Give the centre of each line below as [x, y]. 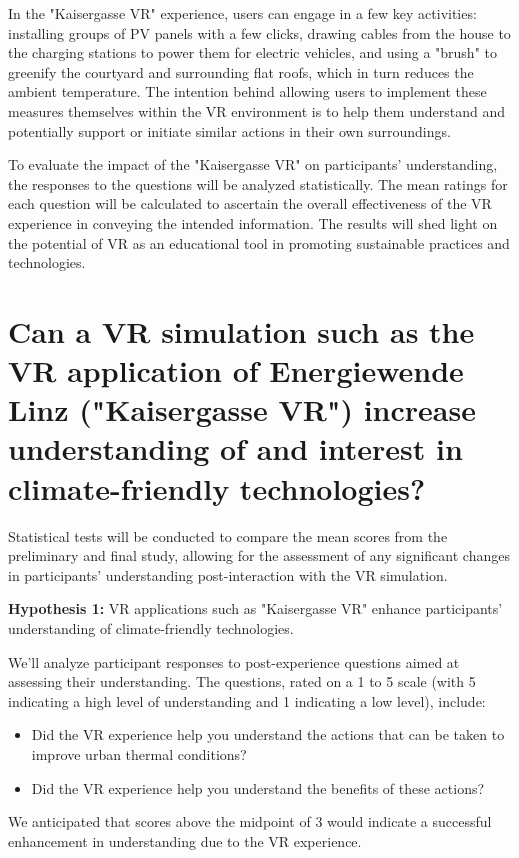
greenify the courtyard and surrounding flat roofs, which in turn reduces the [241, 71]
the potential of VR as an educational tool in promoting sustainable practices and [259, 242]
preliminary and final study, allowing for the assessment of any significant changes [259, 555]
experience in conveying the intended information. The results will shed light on [253, 222]
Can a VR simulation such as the [241, 330]
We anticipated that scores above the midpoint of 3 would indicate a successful [250, 821]
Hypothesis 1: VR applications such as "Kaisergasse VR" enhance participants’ [255, 608]
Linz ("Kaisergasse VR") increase [242, 409]
